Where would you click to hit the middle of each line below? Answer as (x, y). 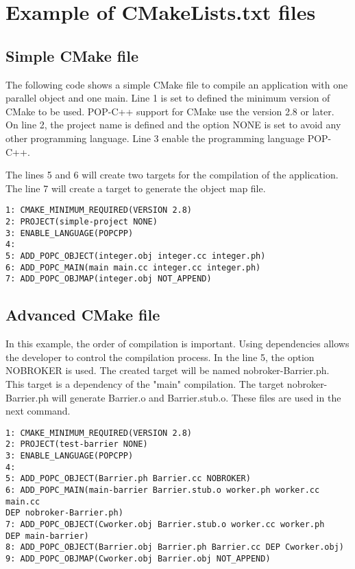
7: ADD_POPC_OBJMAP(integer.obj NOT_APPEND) (109, 279)
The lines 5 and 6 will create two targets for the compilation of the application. (172, 175)
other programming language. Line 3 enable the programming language (155, 138)
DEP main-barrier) (47, 536)
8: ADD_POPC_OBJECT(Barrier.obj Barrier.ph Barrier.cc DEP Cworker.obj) (175, 547)
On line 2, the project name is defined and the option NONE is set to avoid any (173, 125)
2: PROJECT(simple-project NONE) (82, 221)
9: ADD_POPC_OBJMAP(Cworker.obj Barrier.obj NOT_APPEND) (138, 558)
